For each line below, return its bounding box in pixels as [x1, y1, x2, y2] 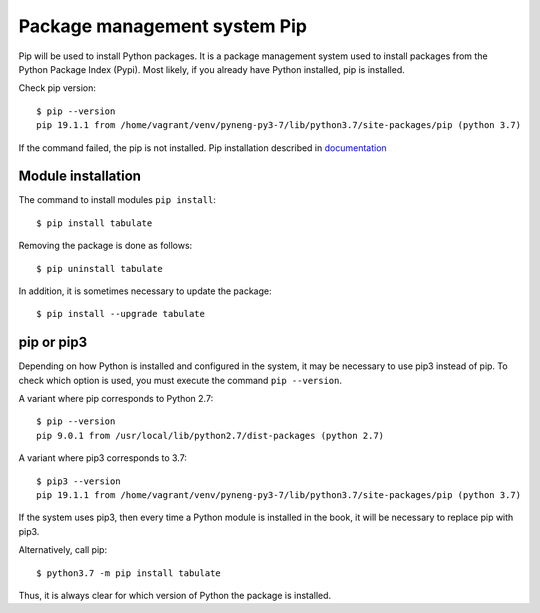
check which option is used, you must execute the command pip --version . [18, 374, 342, 386]
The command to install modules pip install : [18, 194, 217, 206]
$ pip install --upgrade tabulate [36, 308, 205, 320]
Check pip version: [18, 82, 97, 94]
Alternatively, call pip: [18, 544, 108, 556]
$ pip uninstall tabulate [36, 263, 164, 274]
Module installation [18, 168, 142, 185]
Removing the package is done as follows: [18, 240, 193, 252]
